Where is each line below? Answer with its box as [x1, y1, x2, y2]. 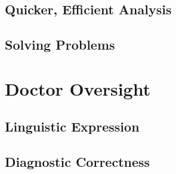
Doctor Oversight [5, 76, 151, 100]
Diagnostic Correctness [5, 152, 150, 171]
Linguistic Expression [5, 117, 140, 136]
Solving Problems [5, 35, 115, 54]
